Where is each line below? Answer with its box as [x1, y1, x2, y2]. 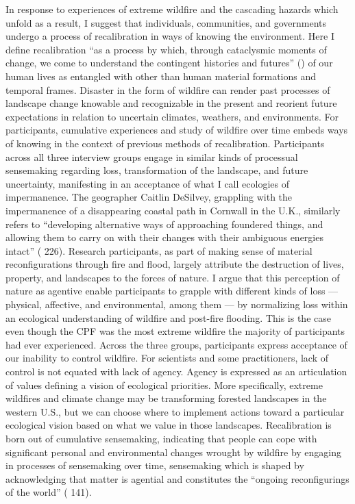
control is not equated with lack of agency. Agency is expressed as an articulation [5, 364, 347, 379]
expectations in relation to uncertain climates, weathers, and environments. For [5, 109, 339, 123]
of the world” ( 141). [5, 485, 92, 499]
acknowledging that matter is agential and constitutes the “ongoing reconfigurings [5, 471, 350, 486]
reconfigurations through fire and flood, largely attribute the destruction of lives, [5, 257, 344, 271]
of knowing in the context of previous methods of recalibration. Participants [5, 136, 325, 150]
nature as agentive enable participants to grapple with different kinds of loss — [5, 283, 339, 298]
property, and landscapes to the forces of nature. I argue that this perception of [5, 270, 340, 284]
